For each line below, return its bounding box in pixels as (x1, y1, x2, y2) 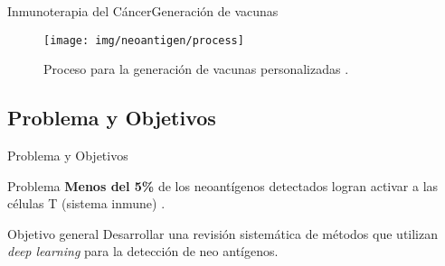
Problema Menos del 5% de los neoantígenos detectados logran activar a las (7, 176, 439, 195)
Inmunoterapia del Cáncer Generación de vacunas (7, 2, 279, 20)
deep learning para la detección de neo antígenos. (7, 242, 279, 261)
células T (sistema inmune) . (7, 194, 166, 213)
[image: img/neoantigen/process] (43, 33, 244, 47)
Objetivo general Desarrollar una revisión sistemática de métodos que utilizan (7, 224, 439, 243)
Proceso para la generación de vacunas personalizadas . (43, 60, 349, 78)
